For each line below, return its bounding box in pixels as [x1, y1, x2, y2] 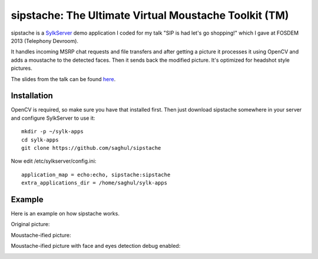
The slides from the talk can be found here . [11, 75, 116, 82]
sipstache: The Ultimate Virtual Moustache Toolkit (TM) [11, 9, 289, 22]
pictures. [11, 65, 32, 72]
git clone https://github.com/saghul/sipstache [21, 144, 161, 151]
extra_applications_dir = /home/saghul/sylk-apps [21, 180, 168, 186]
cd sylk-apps [21, 136, 59, 143]
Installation [11, 91, 53, 101]
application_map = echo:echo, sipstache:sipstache [21, 171, 171, 178]
